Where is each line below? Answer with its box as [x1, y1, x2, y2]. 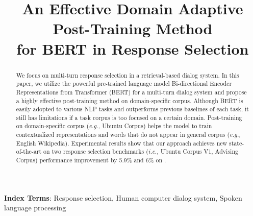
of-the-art [16, 147, 42, 156]
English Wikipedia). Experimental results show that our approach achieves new [16, 138, 227, 147]
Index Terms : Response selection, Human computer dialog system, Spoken [4, 192, 242, 203]
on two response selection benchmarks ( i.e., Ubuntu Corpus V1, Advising [43, 147, 238, 156]
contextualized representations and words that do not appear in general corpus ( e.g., [16, 130, 241, 139]
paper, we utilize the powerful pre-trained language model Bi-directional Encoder [16, 79, 232, 88]
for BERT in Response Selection [16, 38, 249, 59]
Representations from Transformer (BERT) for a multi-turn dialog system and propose [16, 87, 247, 96]
